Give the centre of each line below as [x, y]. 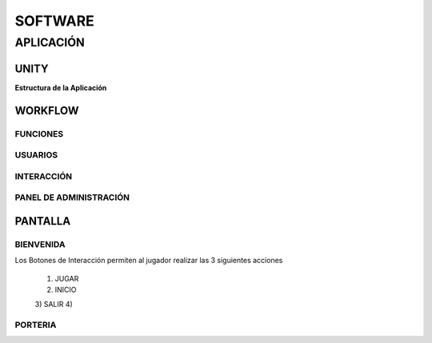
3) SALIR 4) [54, 305]
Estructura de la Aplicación [61, 87]
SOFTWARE [55, 21]
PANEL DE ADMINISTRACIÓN [72, 197]
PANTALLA [43, 221]
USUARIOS [36, 155]
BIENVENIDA [40, 244]
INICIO [66, 289]
